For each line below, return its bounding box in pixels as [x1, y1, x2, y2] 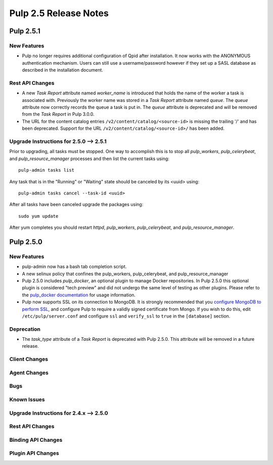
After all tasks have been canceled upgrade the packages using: [9, 201, 144, 208]
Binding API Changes [9, 436, 63, 443]
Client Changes [9, 356, 48, 363]
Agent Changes [9, 369, 49, 376]
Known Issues [9, 396, 45, 403]
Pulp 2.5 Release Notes [9, 8, 109, 19]
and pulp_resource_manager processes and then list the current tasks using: [9, 156, 169, 162]
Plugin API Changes [9, 450, 59, 457]
